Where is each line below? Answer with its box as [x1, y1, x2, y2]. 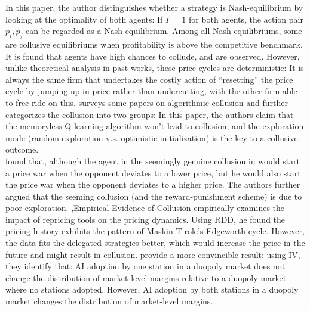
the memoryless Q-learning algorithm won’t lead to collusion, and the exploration [5, 120, 304, 132]
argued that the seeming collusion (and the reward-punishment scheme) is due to [5, 189, 302, 202]
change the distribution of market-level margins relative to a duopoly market [5, 271, 287, 284]
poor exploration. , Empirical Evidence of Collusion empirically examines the [5, 201, 285, 214]
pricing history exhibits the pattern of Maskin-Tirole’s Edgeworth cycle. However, [5, 225, 305, 237]
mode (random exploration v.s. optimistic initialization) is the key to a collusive [5, 131, 298, 144]
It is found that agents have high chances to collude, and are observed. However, [5, 49, 300, 62]
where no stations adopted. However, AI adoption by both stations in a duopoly [5, 283, 299, 296]
